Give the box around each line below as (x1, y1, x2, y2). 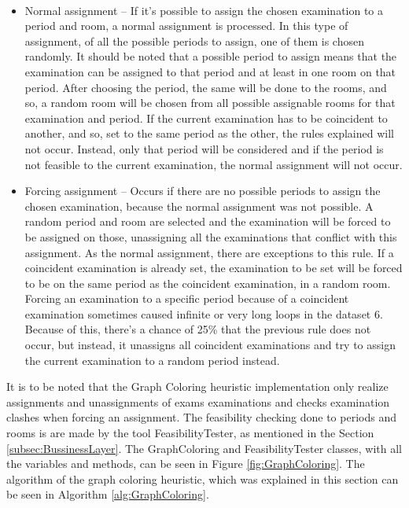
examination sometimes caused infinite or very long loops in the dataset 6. (24, 305, 383, 322)
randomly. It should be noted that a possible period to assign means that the (24, 48, 397, 64)
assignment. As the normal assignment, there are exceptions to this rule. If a (24, 244, 394, 260)
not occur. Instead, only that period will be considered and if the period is (24, 140, 384, 156)
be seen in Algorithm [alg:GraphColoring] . (6, 486, 209, 502)
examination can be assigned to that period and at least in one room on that (24, 63, 396, 79)
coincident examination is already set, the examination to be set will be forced (24, 260, 403, 276)
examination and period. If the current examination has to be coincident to (24, 109, 388, 126)
